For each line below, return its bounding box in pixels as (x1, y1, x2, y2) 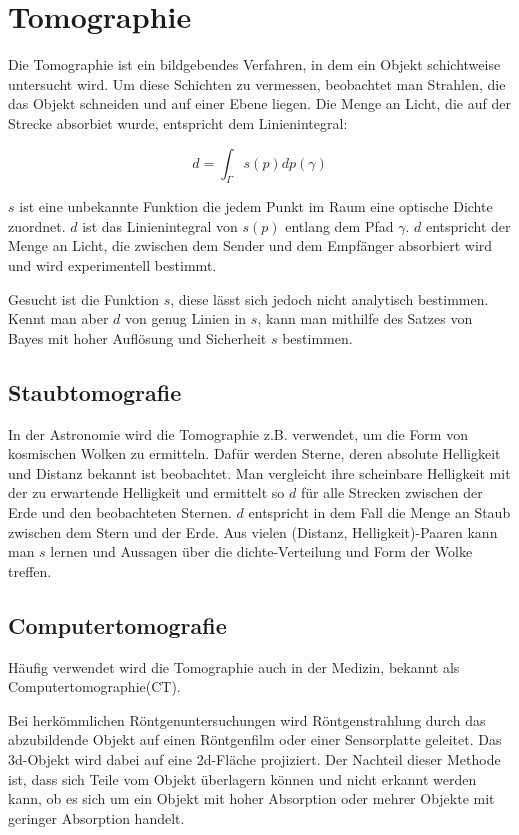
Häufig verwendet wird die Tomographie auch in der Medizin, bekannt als (8, 656, 460, 677)
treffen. (8, 560, 52, 581)
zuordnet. (8, 215, 66, 236)
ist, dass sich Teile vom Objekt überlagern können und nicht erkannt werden (8, 768, 477, 789)
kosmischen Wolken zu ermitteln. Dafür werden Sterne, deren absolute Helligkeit (8, 443, 501, 464)
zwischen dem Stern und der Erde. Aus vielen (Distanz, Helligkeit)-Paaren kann (8, 521, 498, 542)
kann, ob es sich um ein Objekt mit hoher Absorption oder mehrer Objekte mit (8, 788, 495, 809)
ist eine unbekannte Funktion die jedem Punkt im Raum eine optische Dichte (19, 196, 493, 217)
